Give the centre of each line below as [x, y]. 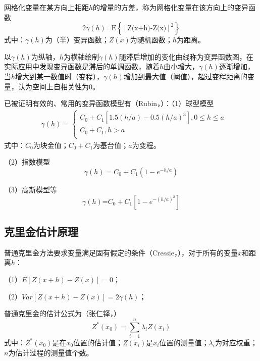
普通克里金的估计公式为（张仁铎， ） [62, 313]
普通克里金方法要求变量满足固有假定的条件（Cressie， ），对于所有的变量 [121, 252]
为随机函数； [151, 40]
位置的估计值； [98, 342]
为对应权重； [236, 342]
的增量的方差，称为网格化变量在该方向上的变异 [171, 7]
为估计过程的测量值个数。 [51, 352]
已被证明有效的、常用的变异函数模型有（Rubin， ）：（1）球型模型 [109, 103]
